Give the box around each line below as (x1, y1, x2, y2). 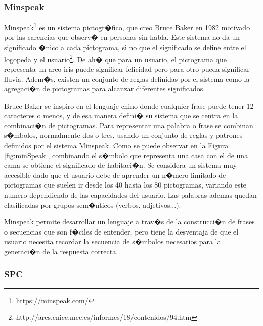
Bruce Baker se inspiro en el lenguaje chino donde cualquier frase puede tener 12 (4, 100, 254, 111)
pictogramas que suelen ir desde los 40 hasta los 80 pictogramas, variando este (4, 179, 247, 190)
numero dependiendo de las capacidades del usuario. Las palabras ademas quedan (4, 190, 257, 200)
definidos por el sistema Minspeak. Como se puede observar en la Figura (4, 140, 229, 151)
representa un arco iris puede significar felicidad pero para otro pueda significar (4, 63, 250, 74)
